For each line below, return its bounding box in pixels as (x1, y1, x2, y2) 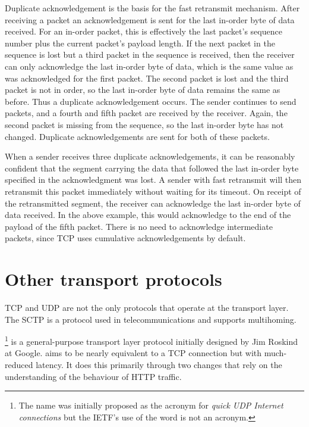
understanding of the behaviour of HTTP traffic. (5, 370, 182, 382)
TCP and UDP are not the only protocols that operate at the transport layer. (5, 301, 289, 313)
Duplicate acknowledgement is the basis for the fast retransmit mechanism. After (5, 2, 300, 14)
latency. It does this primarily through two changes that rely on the (36, 359, 282, 371)
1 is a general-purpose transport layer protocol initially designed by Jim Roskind (5, 334, 298, 347)
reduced (5, 359, 33, 371)
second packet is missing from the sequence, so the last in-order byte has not (5, 118, 284, 130)
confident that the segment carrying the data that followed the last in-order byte (5, 161, 299, 174)
